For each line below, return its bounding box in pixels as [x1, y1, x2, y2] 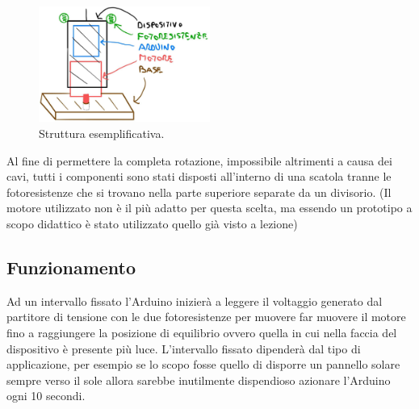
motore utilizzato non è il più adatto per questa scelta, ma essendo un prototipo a [6, 199, 413, 216]
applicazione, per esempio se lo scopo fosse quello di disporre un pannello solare [6, 356, 400, 373]
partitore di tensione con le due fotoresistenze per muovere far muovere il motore [6, 308, 406, 325]
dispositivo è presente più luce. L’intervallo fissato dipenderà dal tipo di [6, 340, 361, 357]
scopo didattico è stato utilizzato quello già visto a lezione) [6, 215, 298, 232]
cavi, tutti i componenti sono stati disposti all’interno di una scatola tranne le [6, 168, 392, 185]
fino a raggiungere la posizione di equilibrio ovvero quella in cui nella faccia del [6, 324, 397, 341]
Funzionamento [6, 255, 136, 280]
